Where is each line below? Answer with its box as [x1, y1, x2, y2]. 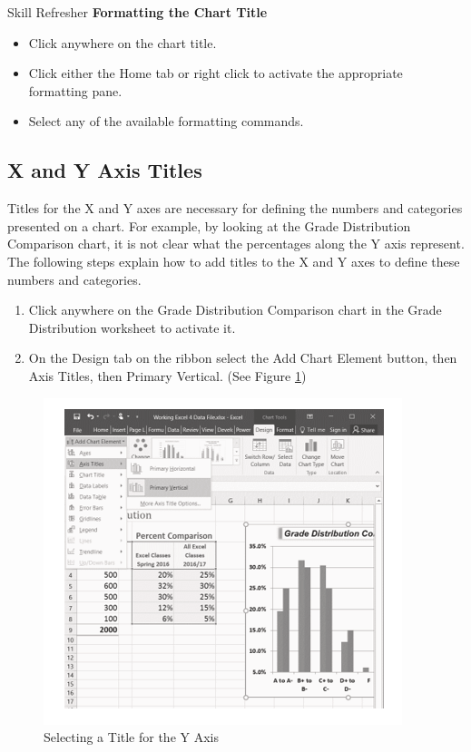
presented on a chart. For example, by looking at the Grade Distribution [7, 216, 411, 235]
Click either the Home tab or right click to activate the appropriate [28, 63, 403, 83]
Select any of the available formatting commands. [28, 112, 304, 131]
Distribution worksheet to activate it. [28, 317, 236, 337]
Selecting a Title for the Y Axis [44, 728, 219, 747]
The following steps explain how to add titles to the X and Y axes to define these [7, 251, 460, 270]
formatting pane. [28, 81, 123, 100]
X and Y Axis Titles [7, 156, 202, 184]
